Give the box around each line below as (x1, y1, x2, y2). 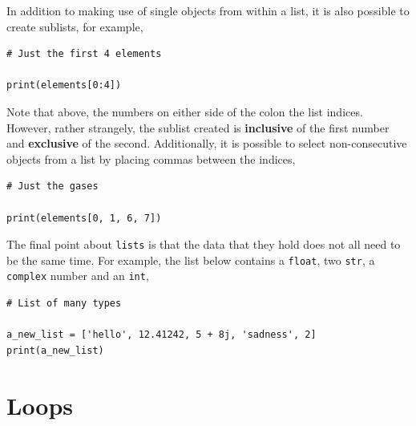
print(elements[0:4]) (6, 79, 122, 91)
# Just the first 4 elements (6, 48, 162, 60)
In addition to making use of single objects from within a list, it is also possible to (6, 2, 410, 18)
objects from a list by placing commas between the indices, (6, 150, 296, 167)
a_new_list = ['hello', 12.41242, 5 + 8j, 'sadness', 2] (6, 329, 317, 341)
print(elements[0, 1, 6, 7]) (6, 212, 162, 224)
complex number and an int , (6, 267, 149, 284)
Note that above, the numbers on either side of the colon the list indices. (6, 103, 363, 120)
